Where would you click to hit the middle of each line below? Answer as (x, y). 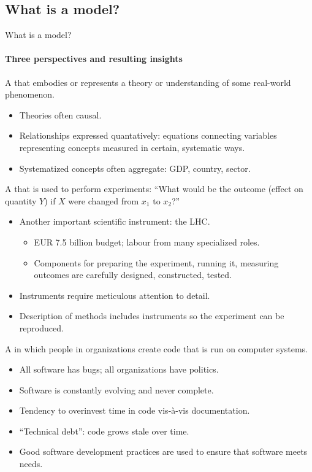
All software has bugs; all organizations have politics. (119, 369)
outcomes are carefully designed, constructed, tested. (133, 275)
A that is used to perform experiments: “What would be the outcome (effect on (154, 189)
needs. (31, 464)
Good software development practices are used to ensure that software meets (163, 451)
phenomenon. (30, 94)
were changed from (104, 200)
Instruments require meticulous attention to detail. (115, 295)
